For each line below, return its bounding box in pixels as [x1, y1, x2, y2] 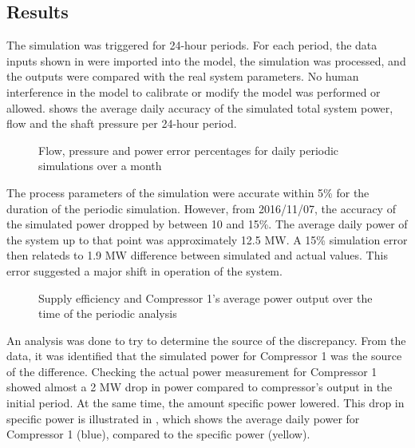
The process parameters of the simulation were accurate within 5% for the [6, 184, 370, 200]
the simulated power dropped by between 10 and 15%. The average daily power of [6, 216, 408, 232]
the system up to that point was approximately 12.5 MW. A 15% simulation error [6, 231, 408, 248]
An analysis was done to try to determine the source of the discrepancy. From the [6, 331, 406, 348]
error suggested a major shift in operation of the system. [6, 262, 283, 279]
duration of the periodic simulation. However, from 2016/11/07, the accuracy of [6, 200, 396, 216]
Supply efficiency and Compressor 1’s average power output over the [38, 289, 373, 306]
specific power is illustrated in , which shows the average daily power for [6, 410, 360, 426]
